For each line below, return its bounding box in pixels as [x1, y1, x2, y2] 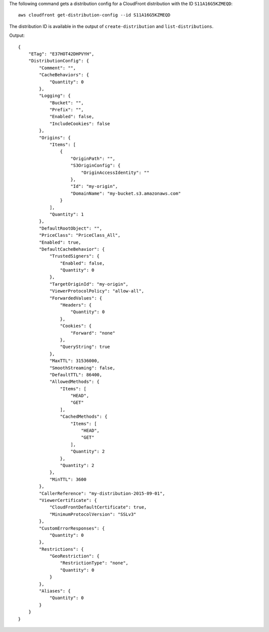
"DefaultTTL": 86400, [49, 372, 102, 377]
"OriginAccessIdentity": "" [81, 169, 149, 175]
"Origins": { [39, 135, 71, 141]
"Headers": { [60, 302, 92, 308]
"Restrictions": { [39, 546, 84, 552]
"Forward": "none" [70, 330, 116, 336]
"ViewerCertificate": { [39, 497, 97, 503]
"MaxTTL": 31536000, [49, 358, 100, 364]
